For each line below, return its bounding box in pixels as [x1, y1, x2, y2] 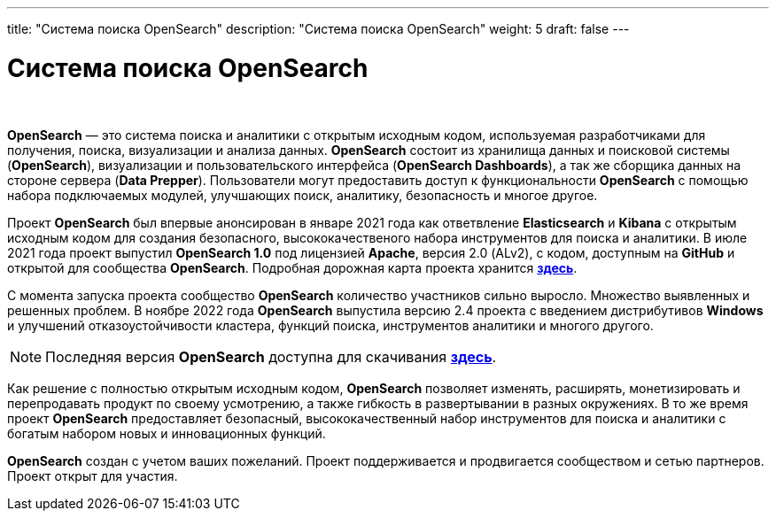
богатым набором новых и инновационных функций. [7, 425, 326, 441]
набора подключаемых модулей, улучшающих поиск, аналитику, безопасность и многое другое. [7, 187, 598, 203]
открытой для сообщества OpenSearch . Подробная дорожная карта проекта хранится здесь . [7, 259, 578, 275]
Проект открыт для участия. [7, 468, 178, 483]
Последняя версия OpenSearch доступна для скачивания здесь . [45, 347, 497, 366]
